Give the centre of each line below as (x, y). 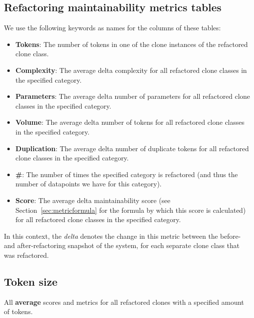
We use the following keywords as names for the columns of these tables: (112, 28)
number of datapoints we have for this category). (88, 184)
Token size (31, 281)
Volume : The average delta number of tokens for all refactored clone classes (130, 122)
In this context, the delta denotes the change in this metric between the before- (122, 236)
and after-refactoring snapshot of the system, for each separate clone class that (122, 245)
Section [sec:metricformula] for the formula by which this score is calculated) (130, 210)
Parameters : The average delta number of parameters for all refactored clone (133, 96)
